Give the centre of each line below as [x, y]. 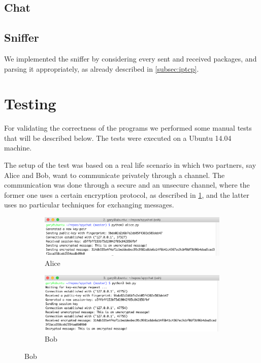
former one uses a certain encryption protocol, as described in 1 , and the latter [127, 194]
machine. [18, 148]
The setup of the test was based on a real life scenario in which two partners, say [130, 165]
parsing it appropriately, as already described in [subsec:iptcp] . [102, 68]
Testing [30, 103]
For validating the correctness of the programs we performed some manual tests [128, 128]
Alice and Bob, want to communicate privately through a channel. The [115, 175]
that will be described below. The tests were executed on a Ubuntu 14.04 [118, 138]
